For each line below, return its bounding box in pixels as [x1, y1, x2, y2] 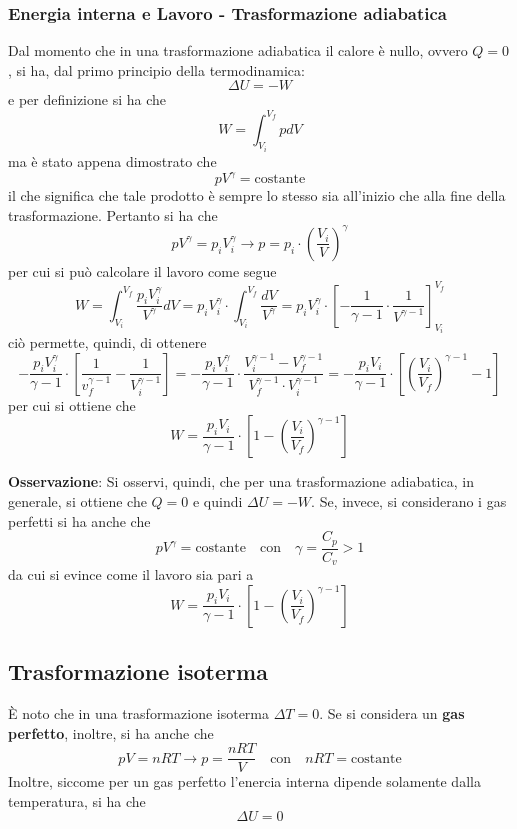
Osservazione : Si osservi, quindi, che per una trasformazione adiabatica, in [8, 471, 474, 492]
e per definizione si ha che [8, 89, 166, 110]
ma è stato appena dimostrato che [8, 150, 217, 171]
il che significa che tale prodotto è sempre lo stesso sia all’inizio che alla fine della [8, 185, 506, 206]
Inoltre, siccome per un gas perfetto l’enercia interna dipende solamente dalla [8, 771, 481, 792]
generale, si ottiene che [8, 491, 147, 512]
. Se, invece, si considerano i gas [311, 491, 507, 512]
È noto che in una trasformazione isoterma [8, 702, 270, 723]
